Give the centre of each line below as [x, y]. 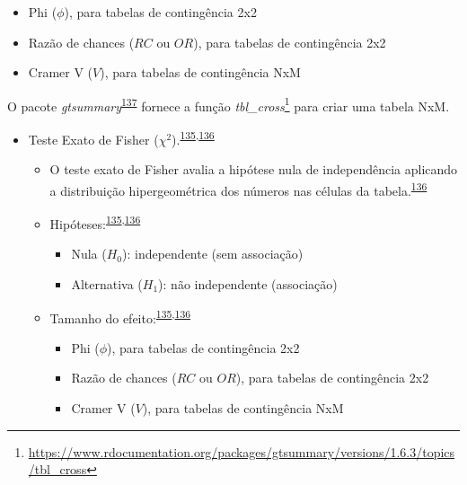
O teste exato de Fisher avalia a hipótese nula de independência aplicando [254, 169]
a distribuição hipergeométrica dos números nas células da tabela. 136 [238, 189]
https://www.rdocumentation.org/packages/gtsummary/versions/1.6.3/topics [242, 451]
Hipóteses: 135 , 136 [95, 222]
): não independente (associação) [248, 283]
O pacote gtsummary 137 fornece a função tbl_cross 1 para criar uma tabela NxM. [229, 104]
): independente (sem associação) [213, 254]
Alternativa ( [107, 283]
